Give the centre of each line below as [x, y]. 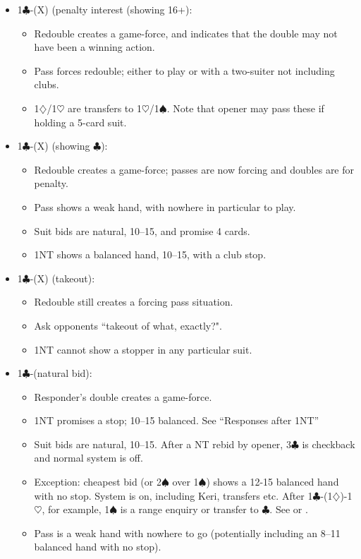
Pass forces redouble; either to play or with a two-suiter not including [184, 70]
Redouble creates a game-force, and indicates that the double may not [186, 33]
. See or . [289, 509]
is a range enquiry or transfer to [189, 509]
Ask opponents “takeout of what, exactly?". [128, 325]
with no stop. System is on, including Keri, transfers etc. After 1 [173, 495]
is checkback [329, 444]
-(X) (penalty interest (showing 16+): [111, 9]
